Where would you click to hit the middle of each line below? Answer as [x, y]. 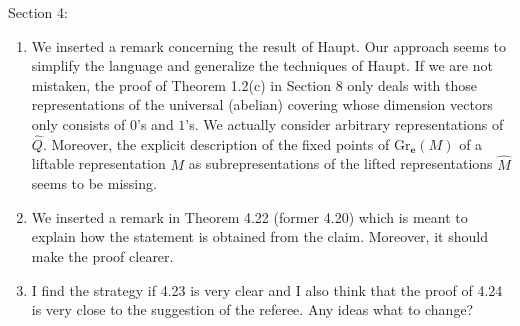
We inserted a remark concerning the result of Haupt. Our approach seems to [269, 45]
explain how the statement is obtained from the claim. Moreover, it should [259, 236]
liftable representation [98, 163]
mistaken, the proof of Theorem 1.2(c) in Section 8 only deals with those [254, 84]
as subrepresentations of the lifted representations [340, 163]
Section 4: [38, 12]
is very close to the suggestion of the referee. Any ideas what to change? [252, 309]
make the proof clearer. [102, 255]
